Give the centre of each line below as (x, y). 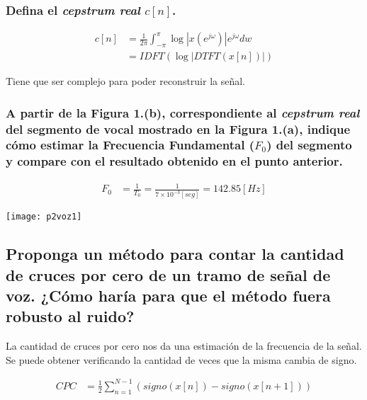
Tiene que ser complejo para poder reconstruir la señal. (126, 81)
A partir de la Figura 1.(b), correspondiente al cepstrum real (183, 112)
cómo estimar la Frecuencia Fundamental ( (130, 145)
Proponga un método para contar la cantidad (175, 254)
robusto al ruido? (70, 316)
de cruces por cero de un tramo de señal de (168, 274)
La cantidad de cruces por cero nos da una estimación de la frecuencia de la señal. (184, 346)
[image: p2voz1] (44, 217)
